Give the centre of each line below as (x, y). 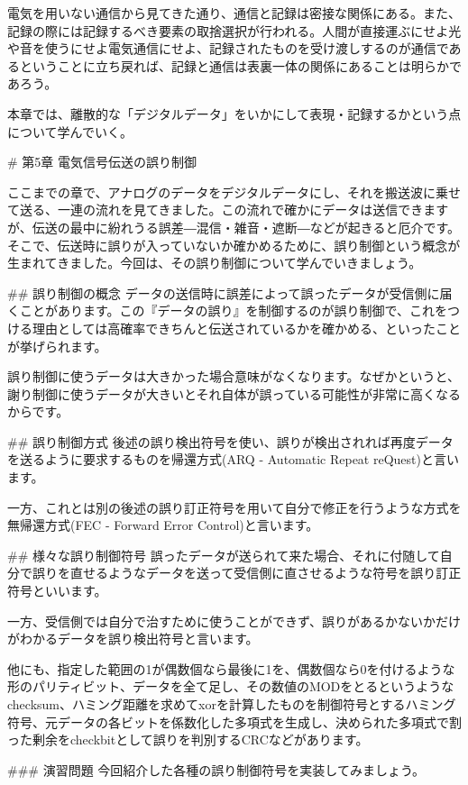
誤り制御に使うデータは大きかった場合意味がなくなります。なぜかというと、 (234, 376)
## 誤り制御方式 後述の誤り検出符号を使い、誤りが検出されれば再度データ (230, 441)
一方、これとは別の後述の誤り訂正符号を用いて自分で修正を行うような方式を (234, 507)
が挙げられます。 (57, 346)
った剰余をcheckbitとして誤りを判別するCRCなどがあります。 (188, 739)
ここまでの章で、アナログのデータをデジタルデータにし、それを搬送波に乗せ (234, 192)
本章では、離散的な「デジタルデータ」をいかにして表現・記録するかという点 (234, 113)
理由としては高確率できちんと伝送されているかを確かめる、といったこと (246, 328)
